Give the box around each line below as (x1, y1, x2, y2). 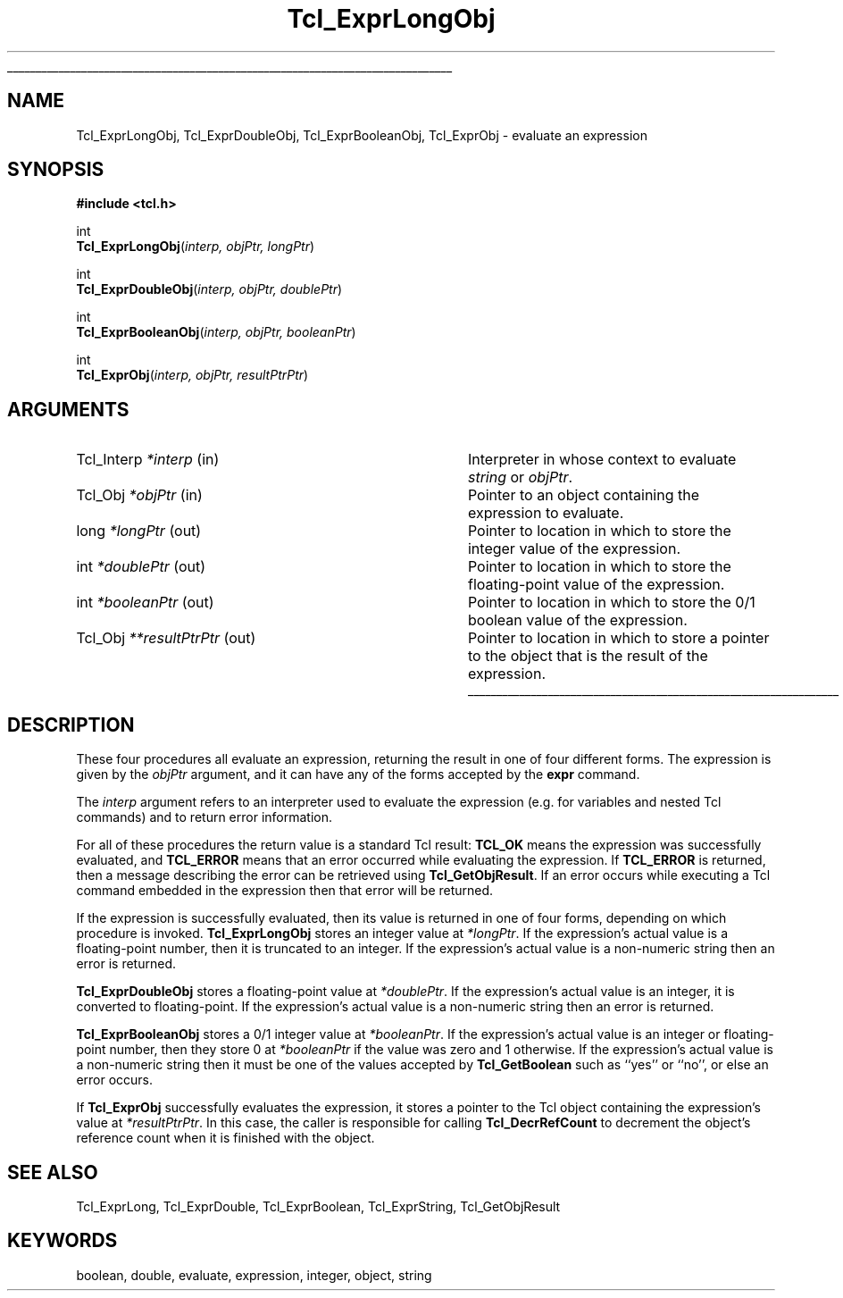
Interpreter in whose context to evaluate (467, 450, 737, 469)
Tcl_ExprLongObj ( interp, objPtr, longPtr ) (76, 239, 315, 255)
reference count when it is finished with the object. (76, 1130, 375, 1146)
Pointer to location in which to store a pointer (467, 629, 770, 648)
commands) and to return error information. (76, 809, 333, 825)
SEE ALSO (7, 1160, 98, 1184)
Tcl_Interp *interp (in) (76, 450, 220, 469)
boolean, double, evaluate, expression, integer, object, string (76, 1267, 432, 1283)
